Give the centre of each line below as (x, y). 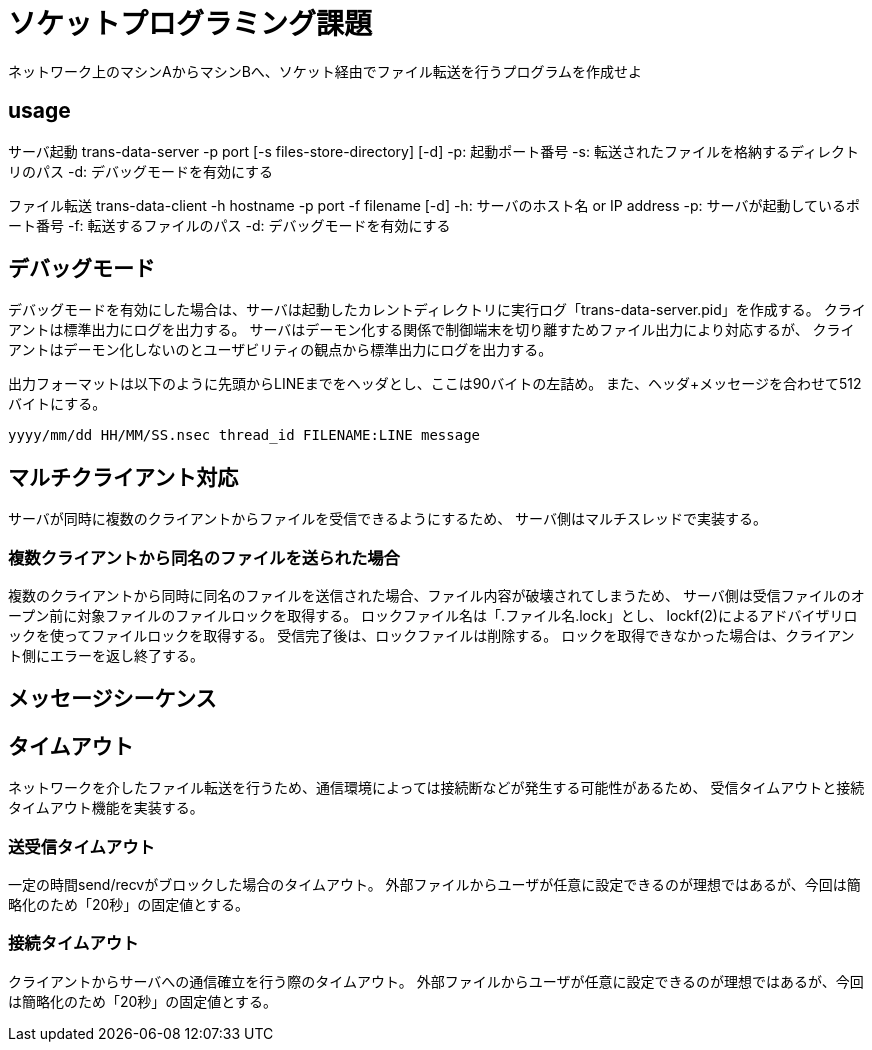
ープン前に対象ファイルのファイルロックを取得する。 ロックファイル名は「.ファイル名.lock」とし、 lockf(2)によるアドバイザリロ (433, 616)
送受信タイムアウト (81, 846)
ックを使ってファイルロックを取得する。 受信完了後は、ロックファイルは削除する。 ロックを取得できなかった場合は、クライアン (431, 636)
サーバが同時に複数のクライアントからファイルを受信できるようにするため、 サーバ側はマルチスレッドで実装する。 (387, 519)
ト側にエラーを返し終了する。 (106, 656)
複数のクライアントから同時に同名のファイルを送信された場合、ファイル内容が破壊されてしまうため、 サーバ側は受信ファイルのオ (436, 596)
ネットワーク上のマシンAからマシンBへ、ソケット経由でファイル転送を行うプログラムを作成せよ (325, 71)
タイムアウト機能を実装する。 (106, 808)
